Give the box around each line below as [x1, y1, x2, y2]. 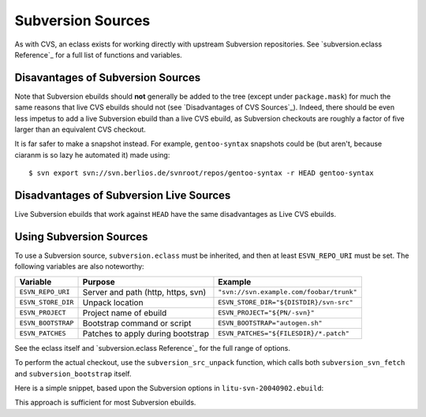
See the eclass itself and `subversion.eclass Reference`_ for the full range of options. [14, 343, 291, 352]
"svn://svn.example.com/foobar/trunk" [218, 288, 357, 296]
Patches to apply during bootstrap [82, 328, 209, 339]
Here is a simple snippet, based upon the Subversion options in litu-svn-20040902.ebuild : [14, 383, 324, 393]
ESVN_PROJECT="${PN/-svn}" [218, 308, 315, 317]
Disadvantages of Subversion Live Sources [14, 189, 231, 202]
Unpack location [82, 296, 144, 307]
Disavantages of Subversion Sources [14, 71, 201, 84]
